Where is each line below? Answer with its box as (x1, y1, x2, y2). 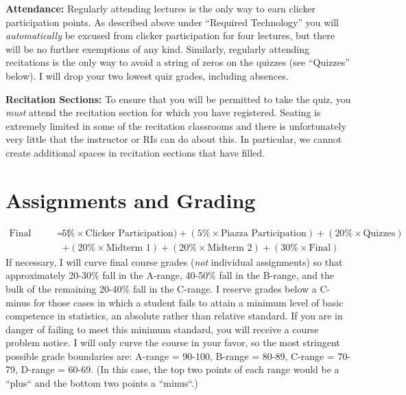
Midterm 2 (207, 242, 252, 253)
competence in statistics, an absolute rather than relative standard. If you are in (5, 308, 343, 323)
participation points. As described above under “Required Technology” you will (5, 14, 339, 29)
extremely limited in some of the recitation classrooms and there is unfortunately (5, 118, 346, 133)
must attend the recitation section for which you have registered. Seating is (5, 105, 321, 120)
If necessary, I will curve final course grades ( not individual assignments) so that (5, 254, 343, 269)
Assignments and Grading (5, 185, 256, 214)
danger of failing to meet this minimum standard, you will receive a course (5, 321, 319, 336)
